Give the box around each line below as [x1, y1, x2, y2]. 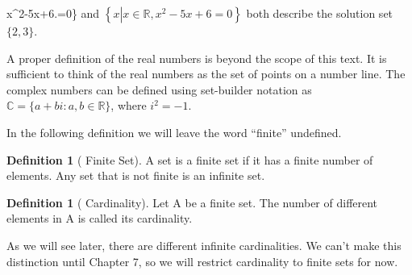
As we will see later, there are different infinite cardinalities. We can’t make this [6, 236, 402, 253]
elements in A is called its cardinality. [6, 210, 193, 227]
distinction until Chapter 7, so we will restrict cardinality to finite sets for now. [6, 252, 398, 269]
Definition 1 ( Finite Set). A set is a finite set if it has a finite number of [6, 151, 373, 168]
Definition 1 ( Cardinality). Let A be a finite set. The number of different [6, 194, 378, 210]
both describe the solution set [246, 5, 393, 21]
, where [110, 97, 147, 114]
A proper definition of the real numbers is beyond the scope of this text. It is [6, 49, 387, 66]
